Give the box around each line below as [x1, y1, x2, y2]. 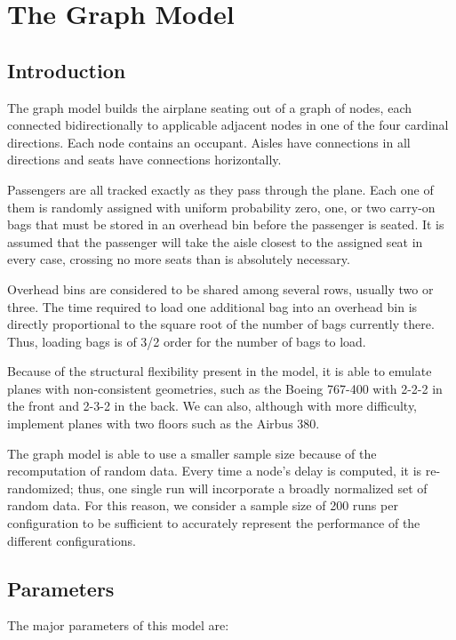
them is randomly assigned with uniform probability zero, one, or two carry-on [7, 197, 436, 216]
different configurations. [7, 531, 136, 549]
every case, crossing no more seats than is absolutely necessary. [7, 250, 350, 268]
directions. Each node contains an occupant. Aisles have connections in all [7, 132, 411, 151]
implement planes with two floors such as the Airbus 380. [7, 414, 320, 433]
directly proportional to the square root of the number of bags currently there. [7, 315, 435, 333]
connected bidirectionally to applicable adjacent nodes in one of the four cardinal [7, 116, 449, 134]
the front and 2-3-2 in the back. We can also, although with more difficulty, [7, 396, 418, 415]
